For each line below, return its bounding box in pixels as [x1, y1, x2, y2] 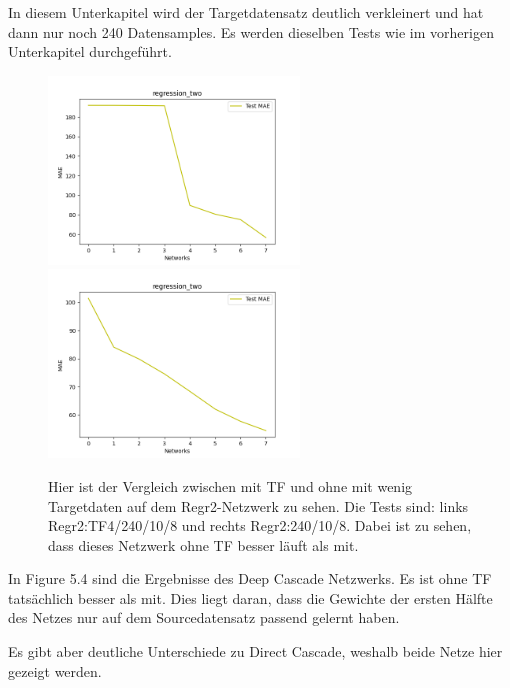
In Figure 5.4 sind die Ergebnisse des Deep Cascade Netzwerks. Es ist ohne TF [8, 568, 492, 589]
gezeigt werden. [8, 660, 102, 681]
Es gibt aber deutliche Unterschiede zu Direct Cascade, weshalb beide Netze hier [8, 641, 503, 662]
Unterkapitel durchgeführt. [8, 41, 172, 62]
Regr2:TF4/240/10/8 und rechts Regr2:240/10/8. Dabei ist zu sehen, [48, 515, 472, 536]
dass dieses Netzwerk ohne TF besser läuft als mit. [48, 534, 359, 555]
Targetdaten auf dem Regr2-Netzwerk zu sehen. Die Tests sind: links [48, 495, 469, 516]
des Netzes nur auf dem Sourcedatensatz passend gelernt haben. [8, 607, 400, 628]
